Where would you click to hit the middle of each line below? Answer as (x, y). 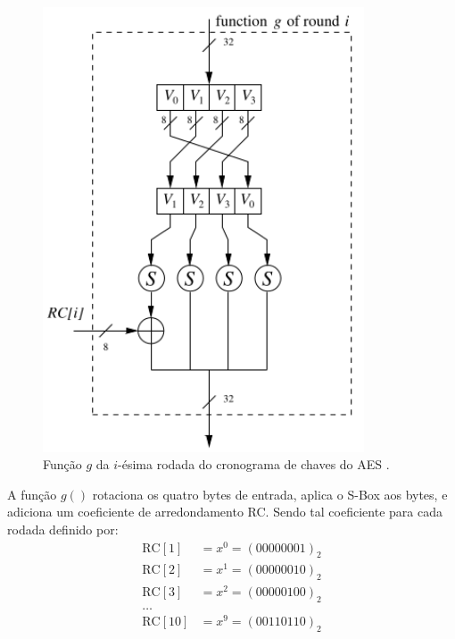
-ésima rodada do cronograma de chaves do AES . (254, 464)
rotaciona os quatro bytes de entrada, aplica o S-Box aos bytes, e (270, 494)
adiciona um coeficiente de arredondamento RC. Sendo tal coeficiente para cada (225, 512)
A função (32, 494)
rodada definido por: (63, 529)
